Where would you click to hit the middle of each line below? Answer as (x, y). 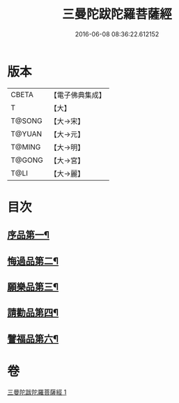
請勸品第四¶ (33, 313)
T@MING (26, 147)
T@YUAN (26, 133)
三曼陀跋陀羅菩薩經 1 (37, 392)
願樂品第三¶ (33, 287)
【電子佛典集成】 (78, 95)
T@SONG (27, 121)
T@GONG (27, 160)
